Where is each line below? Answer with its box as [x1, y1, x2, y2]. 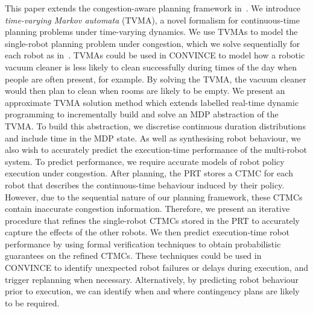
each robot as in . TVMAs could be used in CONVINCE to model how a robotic [5, 49, 305, 61]
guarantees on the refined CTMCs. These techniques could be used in [5, 249, 262, 262]
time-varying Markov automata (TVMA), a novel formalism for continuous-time [5, 13, 300, 26]
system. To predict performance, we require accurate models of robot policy [5, 155, 285, 167]
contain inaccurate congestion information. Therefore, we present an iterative [5, 202, 290, 215]
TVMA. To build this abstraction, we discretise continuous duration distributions [5, 119, 306, 132]
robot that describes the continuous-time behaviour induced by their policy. [5, 178, 285, 191]
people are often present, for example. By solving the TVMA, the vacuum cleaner [5, 72, 306, 85]
